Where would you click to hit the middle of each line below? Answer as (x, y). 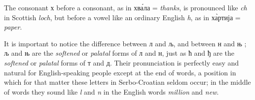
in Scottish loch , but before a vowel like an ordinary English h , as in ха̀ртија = (122, 17)
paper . (13, 27)
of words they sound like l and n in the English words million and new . (111, 91)
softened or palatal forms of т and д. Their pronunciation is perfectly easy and (122, 62)
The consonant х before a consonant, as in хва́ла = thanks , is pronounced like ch (126, 7)
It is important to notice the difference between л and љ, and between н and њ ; (125, 43)
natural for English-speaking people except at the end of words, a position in (120, 72)
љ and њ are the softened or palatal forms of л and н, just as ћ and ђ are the (119, 53)
